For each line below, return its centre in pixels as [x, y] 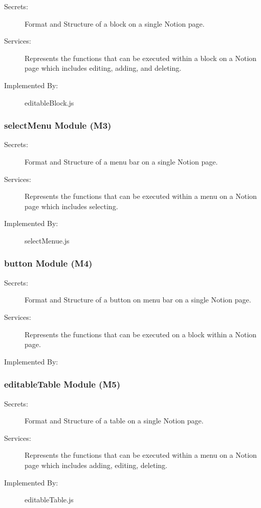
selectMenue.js [47, 240]
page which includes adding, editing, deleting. [96, 465]
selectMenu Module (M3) [58, 125]
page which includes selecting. [71, 206]
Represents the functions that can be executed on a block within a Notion [141, 334]
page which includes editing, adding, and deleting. [103, 68]
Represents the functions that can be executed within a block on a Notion [141, 58]
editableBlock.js [49, 102]
